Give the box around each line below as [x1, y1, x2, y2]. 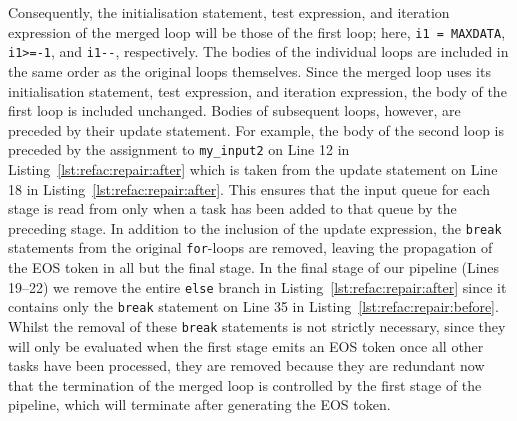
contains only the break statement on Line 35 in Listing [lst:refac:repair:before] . [8, 296, 499, 317]
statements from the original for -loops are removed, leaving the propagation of [8, 237, 493, 258]
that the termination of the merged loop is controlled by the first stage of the [8, 374, 482, 395]
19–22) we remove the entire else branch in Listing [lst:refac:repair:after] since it [8, 276, 507, 297]
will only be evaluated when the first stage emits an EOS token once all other [8, 335, 484, 356]
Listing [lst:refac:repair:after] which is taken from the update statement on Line [8, 158, 498, 179]
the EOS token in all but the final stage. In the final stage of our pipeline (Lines [8, 257, 500, 278]
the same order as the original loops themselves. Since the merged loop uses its [8, 60, 491, 81]
